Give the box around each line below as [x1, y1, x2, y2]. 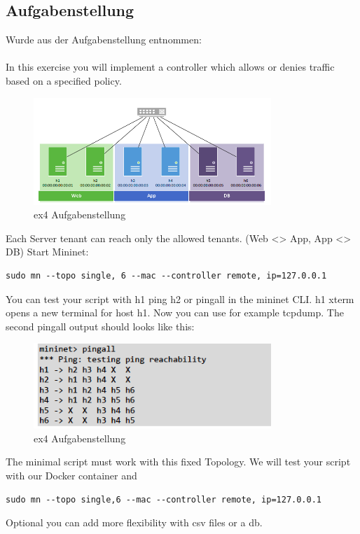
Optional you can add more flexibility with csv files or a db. [6, 515, 263, 530]
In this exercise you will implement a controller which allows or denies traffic [6, 59, 335, 74]
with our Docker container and [6, 468, 137, 483]
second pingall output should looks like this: [6, 318, 195, 333]
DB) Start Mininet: [6, 244, 89, 259]
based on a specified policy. [6, 73, 122, 87]
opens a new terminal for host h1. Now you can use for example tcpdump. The [6, 305, 344, 320]
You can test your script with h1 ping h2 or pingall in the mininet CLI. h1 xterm [6, 291, 354, 306]
